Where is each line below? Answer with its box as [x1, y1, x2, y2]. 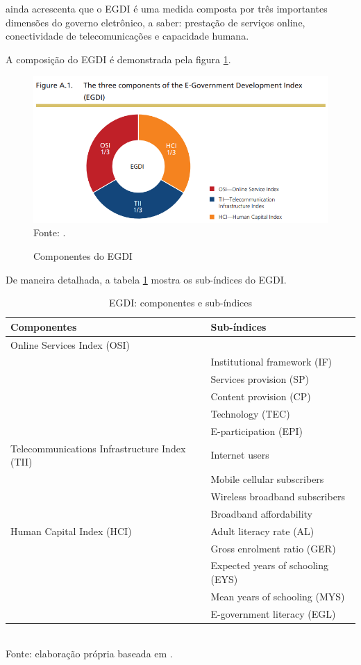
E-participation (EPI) [210, 423, 303, 438]
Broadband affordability [210, 506, 312, 520]
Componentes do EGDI [33, 249, 133, 263]
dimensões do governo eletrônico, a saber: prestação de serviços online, [6, 15, 305, 29]
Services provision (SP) [210, 372, 310, 386]
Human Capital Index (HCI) [10, 523, 132, 538]
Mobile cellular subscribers [210, 472, 324, 486]
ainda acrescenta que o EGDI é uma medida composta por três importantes [6, 1, 328, 15]
